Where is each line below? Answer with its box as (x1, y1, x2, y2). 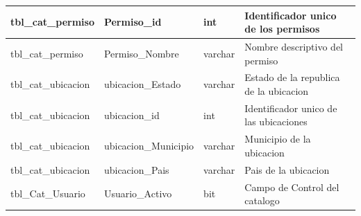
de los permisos (244, 21, 320, 36)
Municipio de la (244, 132, 311, 146)
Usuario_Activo (103, 186, 172, 201)
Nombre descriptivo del (244, 39, 344, 53)
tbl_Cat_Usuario (10, 186, 85, 201)
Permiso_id (103, 15, 162, 29)
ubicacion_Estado (103, 77, 181, 91)
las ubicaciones (244, 114, 308, 129)
